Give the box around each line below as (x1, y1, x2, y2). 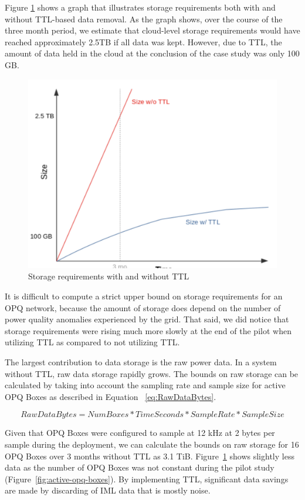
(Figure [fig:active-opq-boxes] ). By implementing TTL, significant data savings (5, 472, 289, 485)
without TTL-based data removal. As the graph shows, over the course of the (5, 12, 283, 25)
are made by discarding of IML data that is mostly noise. (5, 484, 211, 496)
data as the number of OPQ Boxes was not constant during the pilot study (5, 461, 274, 474)
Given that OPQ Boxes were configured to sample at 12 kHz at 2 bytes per (5, 426, 275, 439)
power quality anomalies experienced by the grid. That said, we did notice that (5, 313, 289, 325)
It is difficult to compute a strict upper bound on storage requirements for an (5, 290, 283, 302)
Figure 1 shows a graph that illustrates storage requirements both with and (5, 1, 276, 13)
